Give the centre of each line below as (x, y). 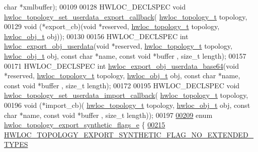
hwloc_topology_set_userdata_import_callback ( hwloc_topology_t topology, (126, 95)
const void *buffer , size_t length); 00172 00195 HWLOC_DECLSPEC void (122, 85)
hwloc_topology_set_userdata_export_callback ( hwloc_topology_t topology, (126, 16)
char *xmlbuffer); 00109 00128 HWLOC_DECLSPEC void (95, 7)
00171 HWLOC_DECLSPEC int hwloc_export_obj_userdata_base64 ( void (121, 65)
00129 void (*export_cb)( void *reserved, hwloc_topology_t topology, (112, 26)
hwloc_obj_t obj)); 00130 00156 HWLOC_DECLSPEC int (96, 36)
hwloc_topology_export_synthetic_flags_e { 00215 (85, 125)
